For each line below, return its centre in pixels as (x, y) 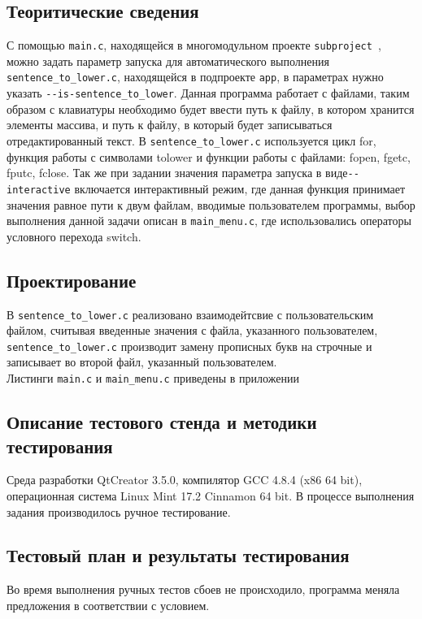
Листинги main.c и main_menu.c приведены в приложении (153, 378)
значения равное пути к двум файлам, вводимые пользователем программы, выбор (211, 204)
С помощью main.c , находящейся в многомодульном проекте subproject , (194, 45)
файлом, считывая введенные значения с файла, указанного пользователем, (192, 330)
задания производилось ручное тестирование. (119, 511)
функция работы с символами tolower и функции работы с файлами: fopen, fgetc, (209, 156)
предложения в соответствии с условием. (108, 605)
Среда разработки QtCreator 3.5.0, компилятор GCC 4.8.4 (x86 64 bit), (185, 480)
